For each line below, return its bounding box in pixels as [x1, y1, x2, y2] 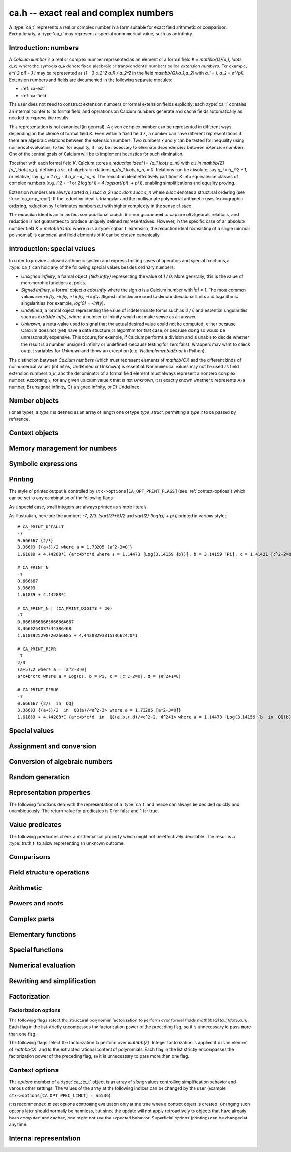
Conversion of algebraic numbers [9, 757, 113, 766]
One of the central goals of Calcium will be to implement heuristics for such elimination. [9, 151, 184, 157]
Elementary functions [9, 930, 76, 938]
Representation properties [9, 789, 91, 797]
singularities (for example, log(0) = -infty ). [21, 300, 105, 306]
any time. [9, 1121, 28, 1128]
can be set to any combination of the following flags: [9, 495, 114, 501]
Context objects [9, 429, 59, 437]
